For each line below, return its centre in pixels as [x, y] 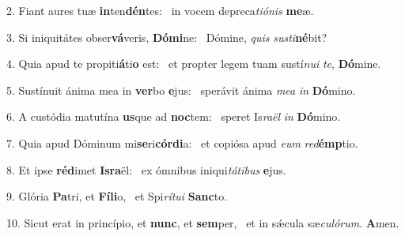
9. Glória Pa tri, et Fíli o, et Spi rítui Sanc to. [117, 196]
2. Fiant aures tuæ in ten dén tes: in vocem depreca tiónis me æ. [160, 10]
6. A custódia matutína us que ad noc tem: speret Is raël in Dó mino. [174, 116]
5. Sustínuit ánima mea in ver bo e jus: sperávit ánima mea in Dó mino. [181, 90]
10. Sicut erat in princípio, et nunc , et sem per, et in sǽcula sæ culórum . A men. [203, 222]
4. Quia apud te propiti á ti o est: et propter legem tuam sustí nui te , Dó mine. [194, 64]
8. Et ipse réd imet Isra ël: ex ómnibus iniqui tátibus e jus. [146, 169]
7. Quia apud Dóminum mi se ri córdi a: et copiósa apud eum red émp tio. [182, 142]
